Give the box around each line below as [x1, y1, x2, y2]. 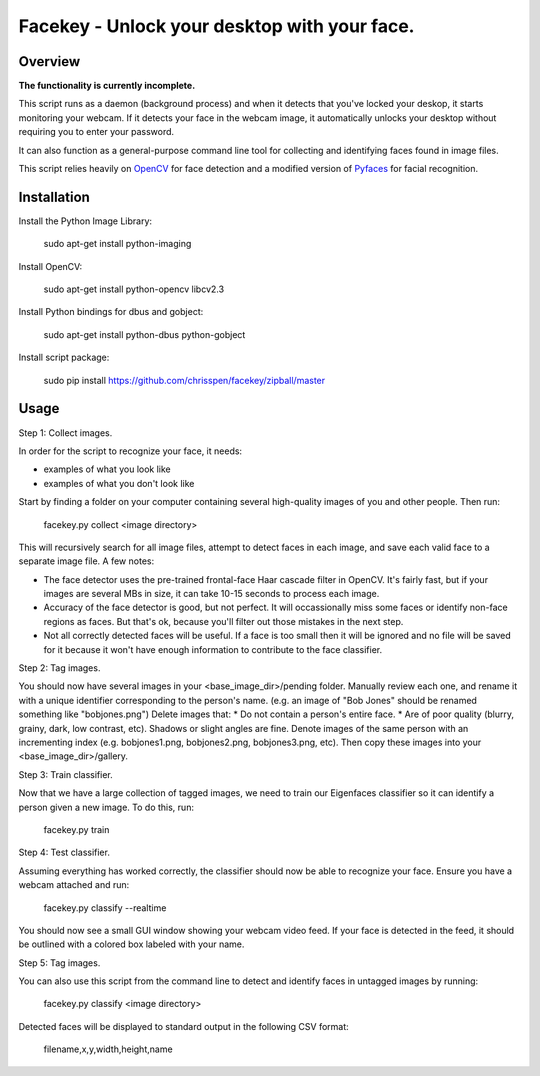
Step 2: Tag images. [18, 662, 101, 674]
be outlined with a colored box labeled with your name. [18, 938, 245, 950]
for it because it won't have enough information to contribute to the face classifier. [43, 643, 383, 655]
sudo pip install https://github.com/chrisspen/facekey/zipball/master [43, 374, 326, 386]
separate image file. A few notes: [18, 555, 155, 567]
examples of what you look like [43, 463, 172, 475]
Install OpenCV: [18, 260, 83, 272]
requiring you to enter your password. [18, 126, 175, 138]
